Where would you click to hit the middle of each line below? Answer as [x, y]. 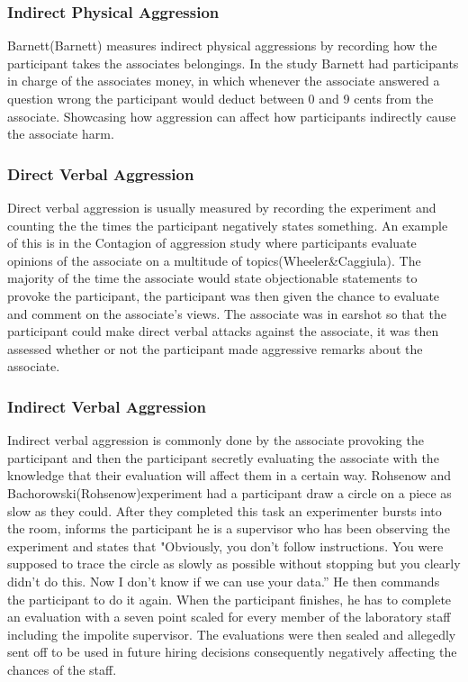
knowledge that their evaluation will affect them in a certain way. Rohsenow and [229, 475]
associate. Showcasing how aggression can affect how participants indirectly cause [232, 116]
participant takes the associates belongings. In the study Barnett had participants [233, 63]
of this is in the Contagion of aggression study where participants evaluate [212, 243]
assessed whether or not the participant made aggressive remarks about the [215, 348]
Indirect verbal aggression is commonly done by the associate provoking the [216, 440]
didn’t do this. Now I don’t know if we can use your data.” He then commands [224, 581]
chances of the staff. [62, 669]
